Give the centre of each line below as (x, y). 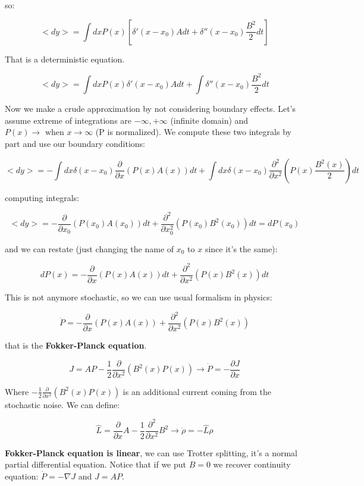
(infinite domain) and (209, 120)
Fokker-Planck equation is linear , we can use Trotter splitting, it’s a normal (151, 452)
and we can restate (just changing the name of (90, 248)
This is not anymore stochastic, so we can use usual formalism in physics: (139, 297)
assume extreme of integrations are (68, 120)
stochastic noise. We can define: (62, 404)
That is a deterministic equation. (65, 59)
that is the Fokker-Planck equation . (76, 345)
